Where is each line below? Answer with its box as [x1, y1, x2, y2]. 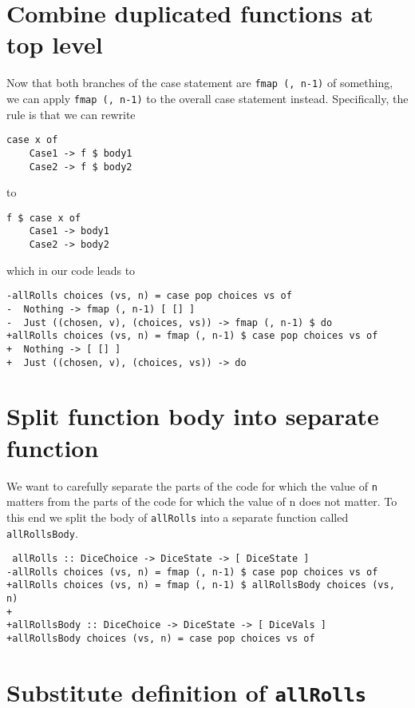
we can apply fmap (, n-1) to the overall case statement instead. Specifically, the [6, 89, 409, 106]
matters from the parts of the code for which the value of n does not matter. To [6, 493, 397, 510]
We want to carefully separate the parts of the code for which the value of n [6, 477, 377, 494]
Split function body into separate [6, 400, 379, 432]
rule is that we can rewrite [6, 105, 136, 122]
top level [6, 28, 103, 61]
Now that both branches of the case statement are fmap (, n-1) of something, [6, 74, 393, 91]
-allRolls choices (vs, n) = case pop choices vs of [6, 290, 292, 302]
